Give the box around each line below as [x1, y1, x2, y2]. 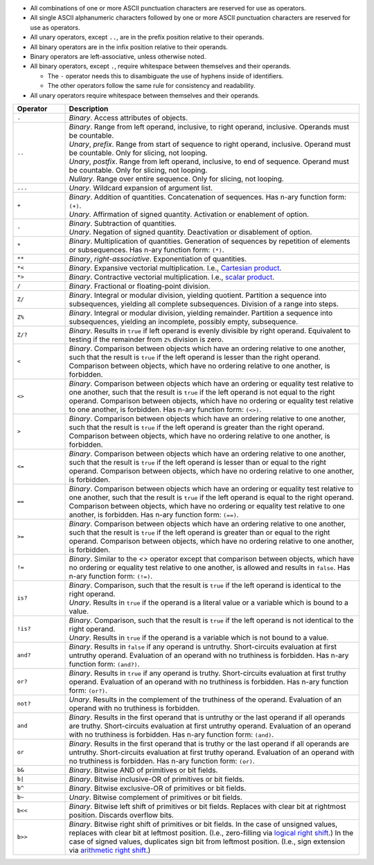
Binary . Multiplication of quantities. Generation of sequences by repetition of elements [69, 236, 350, 246]
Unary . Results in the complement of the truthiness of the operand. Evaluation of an [69, 695, 342, 704]
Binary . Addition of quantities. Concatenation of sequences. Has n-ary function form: [69, 192, 346, 202]
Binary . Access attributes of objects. [69, 113, 188, 123]
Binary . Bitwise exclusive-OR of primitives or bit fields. [69, 783, 247, 793]
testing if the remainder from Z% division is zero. [69, 335, 224, 344]
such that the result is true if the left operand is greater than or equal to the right [69, 527, 330, 537]
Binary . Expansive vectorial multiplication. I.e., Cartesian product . [69, 263, 282, 273]
